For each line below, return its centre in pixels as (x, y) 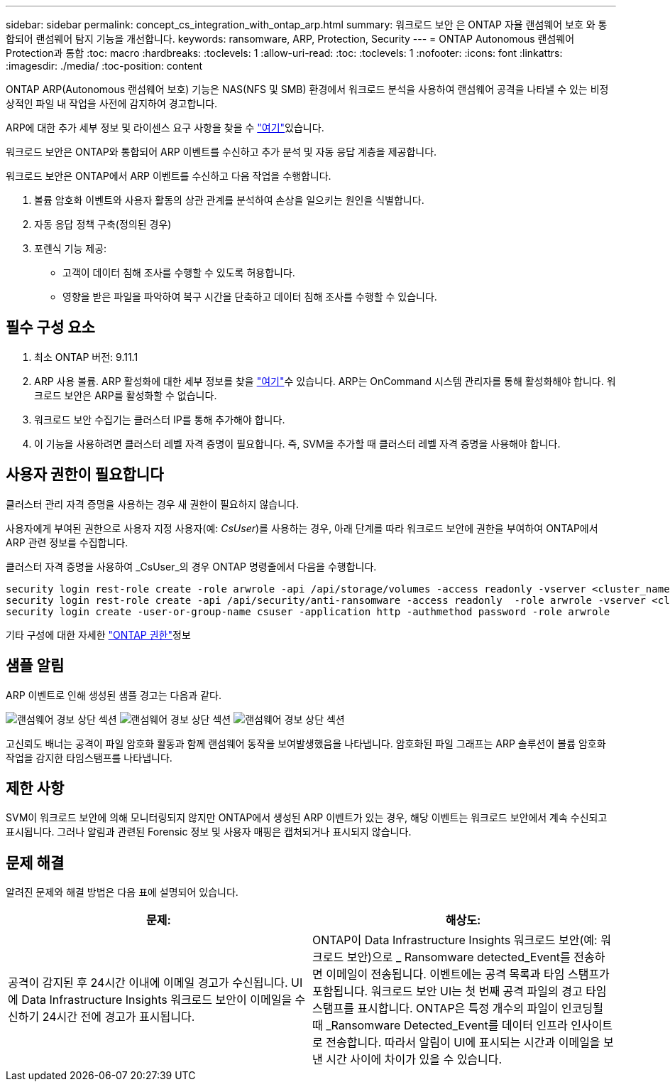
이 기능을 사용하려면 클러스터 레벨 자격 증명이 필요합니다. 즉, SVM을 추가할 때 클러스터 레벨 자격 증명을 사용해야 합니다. (297, 443)
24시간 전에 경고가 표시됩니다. (119, 1017)
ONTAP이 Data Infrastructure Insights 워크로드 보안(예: (455, 940)
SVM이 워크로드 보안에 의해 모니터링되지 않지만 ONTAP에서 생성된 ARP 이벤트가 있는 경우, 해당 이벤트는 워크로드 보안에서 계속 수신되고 (307, 818)
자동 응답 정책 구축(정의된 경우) (103, 224)
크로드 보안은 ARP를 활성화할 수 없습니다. (126, 395)
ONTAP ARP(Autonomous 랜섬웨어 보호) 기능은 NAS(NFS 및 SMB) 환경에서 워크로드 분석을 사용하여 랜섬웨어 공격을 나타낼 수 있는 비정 (307, 89)
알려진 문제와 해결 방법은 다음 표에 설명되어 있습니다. (122, 892)
